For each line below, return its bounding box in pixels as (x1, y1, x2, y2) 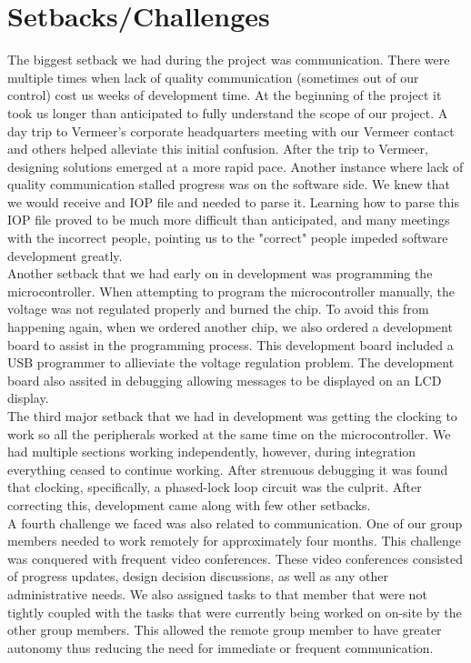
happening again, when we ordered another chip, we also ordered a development (7, 317, 453, 337)
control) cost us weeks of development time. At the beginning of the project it (7, 85, 442, 105)
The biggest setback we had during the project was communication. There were (7, 50, 450, 69)
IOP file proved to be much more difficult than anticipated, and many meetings (7, 210, 450, 229)
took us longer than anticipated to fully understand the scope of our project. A (7, 103, 448, 122)
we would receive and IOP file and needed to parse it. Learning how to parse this (7, 192, 459, 211)
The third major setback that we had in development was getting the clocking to (7, 407, 457, 425)
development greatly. (7, 246, 123, 265)
